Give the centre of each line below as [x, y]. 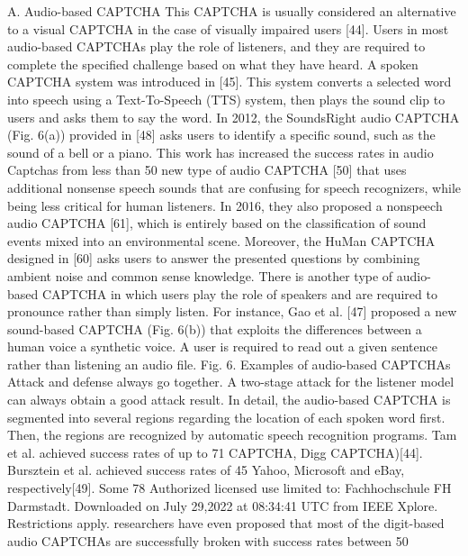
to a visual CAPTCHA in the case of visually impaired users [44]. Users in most [228, 28]
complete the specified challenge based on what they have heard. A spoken [213, 64]
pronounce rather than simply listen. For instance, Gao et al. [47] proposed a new [232, 311]
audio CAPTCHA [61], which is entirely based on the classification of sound [217, 223]
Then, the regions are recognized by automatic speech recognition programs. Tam [232, 435]
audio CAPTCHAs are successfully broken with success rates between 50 [208, 540]
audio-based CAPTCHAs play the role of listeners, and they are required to [216, 46]
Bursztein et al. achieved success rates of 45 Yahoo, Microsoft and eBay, [206, 470]
